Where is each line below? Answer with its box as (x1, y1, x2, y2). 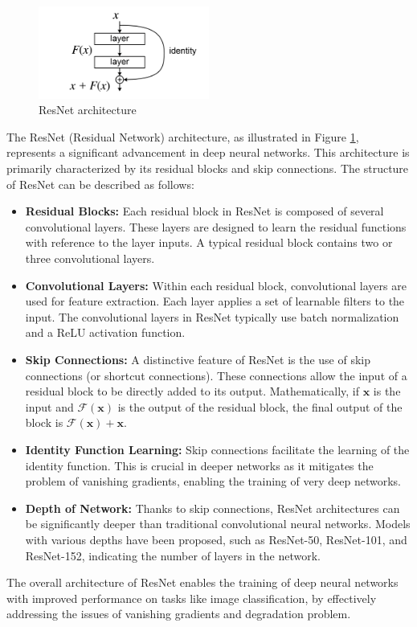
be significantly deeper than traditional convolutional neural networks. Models (25, 515, 411, 532)
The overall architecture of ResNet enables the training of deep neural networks (6, 574, 399, 591)
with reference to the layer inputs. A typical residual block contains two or (25, 234, 393, 251)
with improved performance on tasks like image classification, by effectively (6, 589, 377, 606)
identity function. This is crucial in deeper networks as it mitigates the (25, 457, 374, 473)
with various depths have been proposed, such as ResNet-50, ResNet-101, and (25, 531, 407, 547)
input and (25, 398, 74, 415)
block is (25, 414, 63, 431)
